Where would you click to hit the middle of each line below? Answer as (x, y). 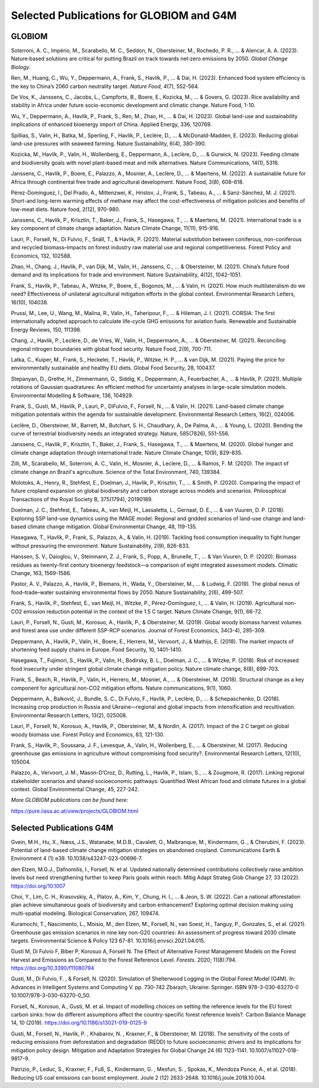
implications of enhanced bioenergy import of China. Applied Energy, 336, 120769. (111, 125)
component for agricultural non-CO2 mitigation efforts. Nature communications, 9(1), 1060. (121, 688)
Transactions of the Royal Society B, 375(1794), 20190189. (82, 499)
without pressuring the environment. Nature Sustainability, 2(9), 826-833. (100, 545)
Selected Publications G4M (62, 828)
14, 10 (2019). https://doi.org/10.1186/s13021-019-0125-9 (79, 1023)
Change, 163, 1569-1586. (41, 573)
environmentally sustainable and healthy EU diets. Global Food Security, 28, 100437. (113, 368)
